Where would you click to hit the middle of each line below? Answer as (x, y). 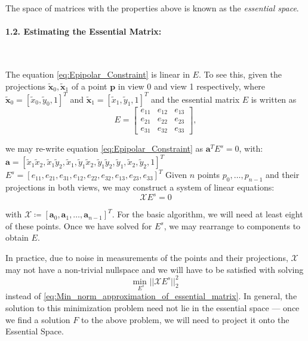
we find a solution (38, 319)
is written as (274, 99)
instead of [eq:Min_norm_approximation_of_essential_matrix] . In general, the (151, 296)
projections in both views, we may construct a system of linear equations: (140, 187)
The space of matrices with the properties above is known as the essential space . (152, 8)
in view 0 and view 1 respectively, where (192, 86)
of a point (89, 86)
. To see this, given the (240, 74)
